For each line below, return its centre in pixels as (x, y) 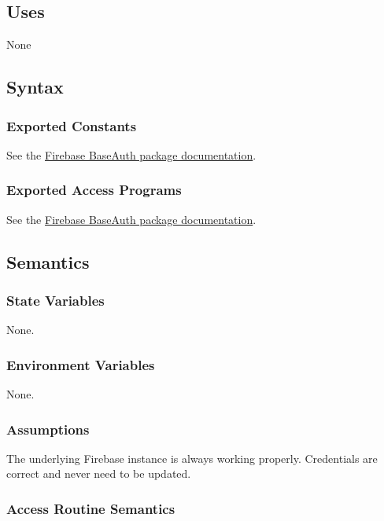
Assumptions (48, 429)
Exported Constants (72, 125)
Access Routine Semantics (91, 508)
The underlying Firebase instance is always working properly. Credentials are (192, 458)
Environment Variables (81, 364)
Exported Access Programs (94, 190)
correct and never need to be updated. (99, 473)
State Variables (55, 300)
